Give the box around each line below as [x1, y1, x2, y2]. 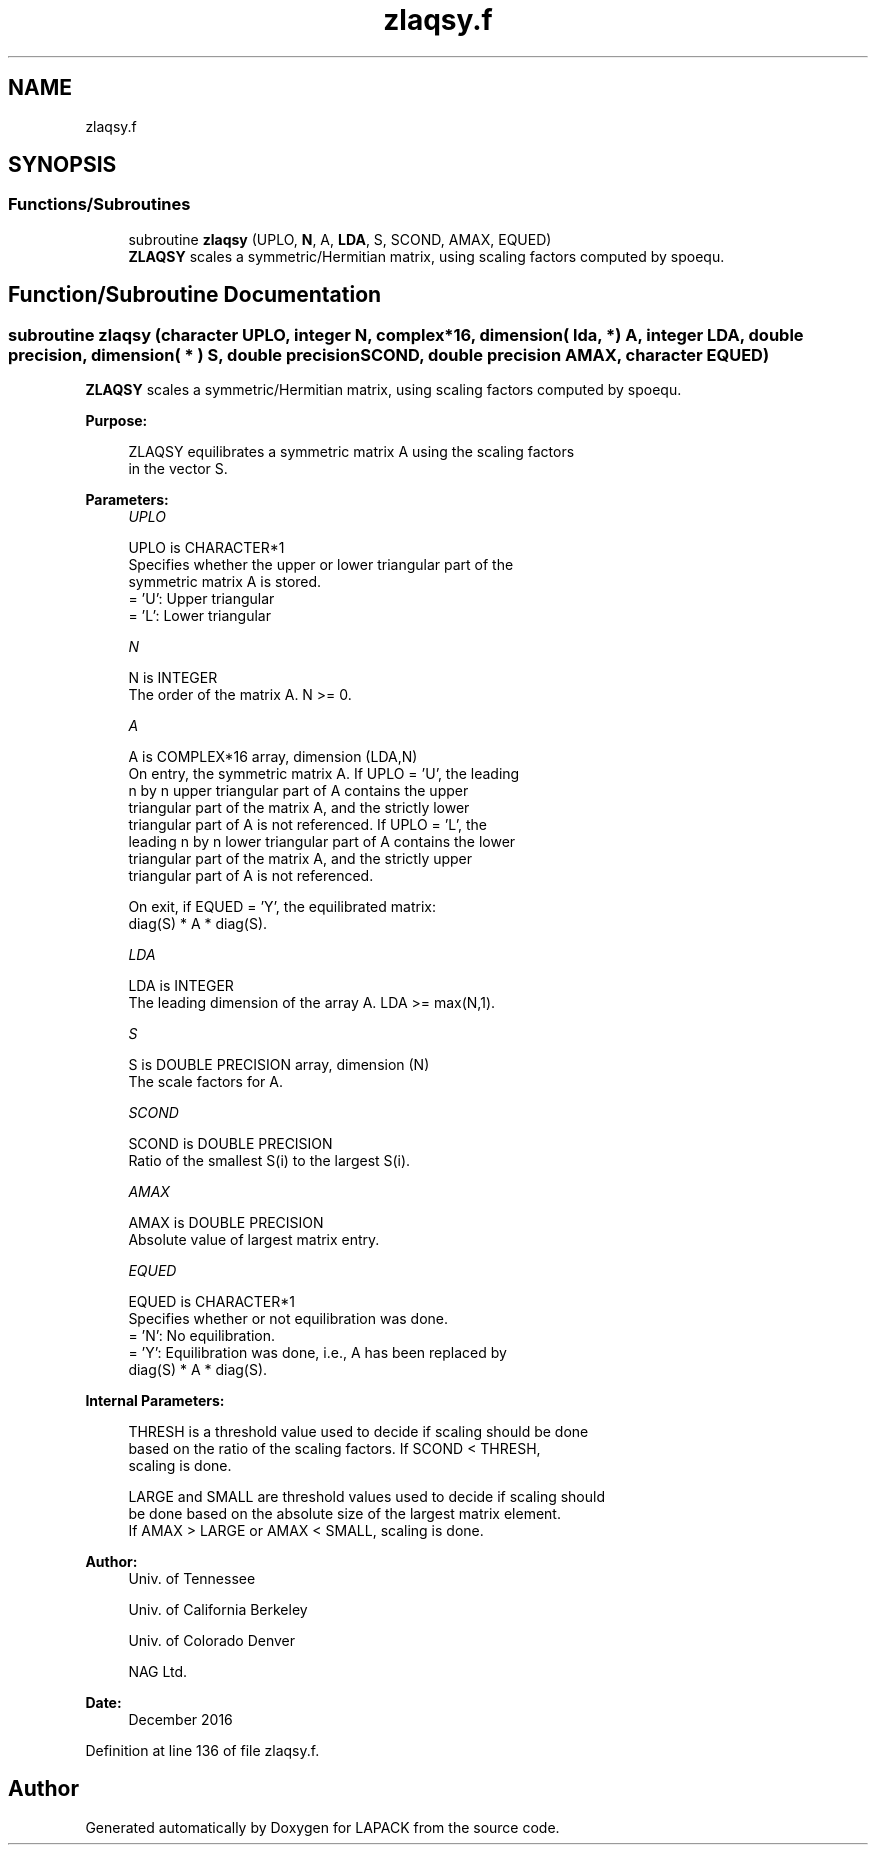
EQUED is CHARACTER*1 [128, 1293, 295, 1311]
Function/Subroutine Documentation [8, 282, 382, 308]
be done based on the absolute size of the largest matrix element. [128, 1505, 561, 1523]
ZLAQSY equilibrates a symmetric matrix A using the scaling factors [128, 443, 575, 461]
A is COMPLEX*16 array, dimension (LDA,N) [128, 748, 418, 766]
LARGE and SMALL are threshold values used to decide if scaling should [128, 1488, 605, 1506]
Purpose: [85, 412, 148, 430]
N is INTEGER [128, 669, 218, 687]
